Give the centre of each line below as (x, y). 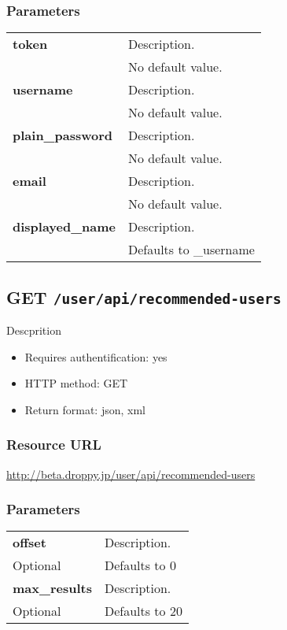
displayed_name (64, 227)
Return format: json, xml (85, 409)
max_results (52, 588)
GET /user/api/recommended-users (144, 296)
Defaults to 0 (140, 565)
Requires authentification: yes (96, 356)
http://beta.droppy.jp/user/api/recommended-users (131, 474)
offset (29, 543)
